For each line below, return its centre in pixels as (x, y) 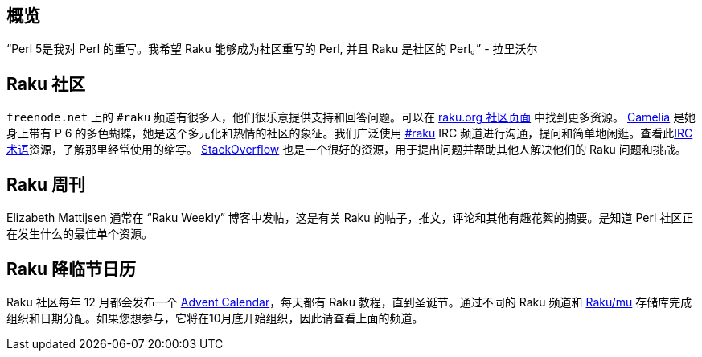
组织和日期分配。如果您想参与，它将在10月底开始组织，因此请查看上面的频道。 (215, 318)
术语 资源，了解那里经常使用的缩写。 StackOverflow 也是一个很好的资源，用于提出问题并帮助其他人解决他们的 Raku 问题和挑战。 (347, 150)
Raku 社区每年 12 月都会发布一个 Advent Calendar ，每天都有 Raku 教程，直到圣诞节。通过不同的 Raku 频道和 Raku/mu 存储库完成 (349, 302)
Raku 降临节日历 (72, 269)
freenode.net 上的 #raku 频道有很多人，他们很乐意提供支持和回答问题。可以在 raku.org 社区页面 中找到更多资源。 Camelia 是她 (351, 117)
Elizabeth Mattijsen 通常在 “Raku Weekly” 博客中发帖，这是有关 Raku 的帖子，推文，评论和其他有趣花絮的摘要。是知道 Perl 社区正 (350, 218)
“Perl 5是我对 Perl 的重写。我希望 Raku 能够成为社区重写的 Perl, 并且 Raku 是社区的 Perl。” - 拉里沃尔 (272, 49)
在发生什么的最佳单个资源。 (80, 234)
